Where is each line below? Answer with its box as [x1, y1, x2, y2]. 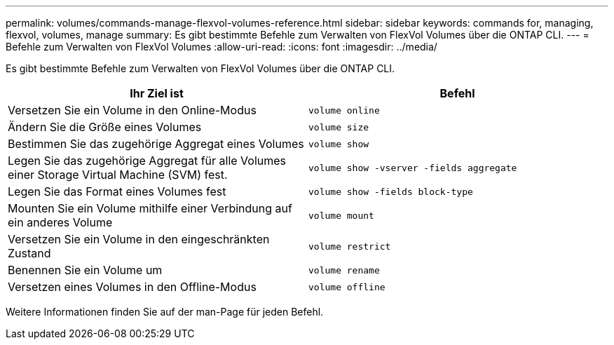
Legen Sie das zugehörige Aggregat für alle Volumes [8, 154, 287, 168]
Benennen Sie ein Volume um [8, 263, 163, 277]
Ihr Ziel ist [130, 86, 184, 100]
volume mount [308, 210, 374, 221]
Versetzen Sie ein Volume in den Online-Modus [8, 103, 257, 117]
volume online [308, 104, 380, 116]
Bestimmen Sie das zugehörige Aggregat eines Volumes [8, 137, 304, 151]
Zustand [8, 246, 51, 260]
